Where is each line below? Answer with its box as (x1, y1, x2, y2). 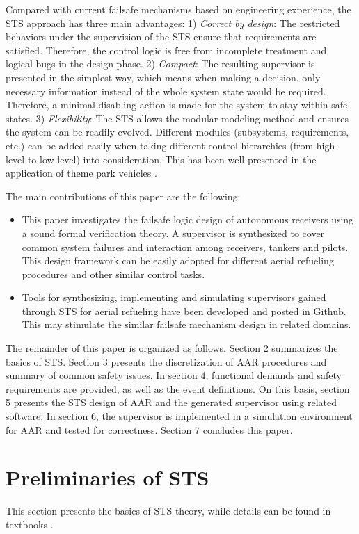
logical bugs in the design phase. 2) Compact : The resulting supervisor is (6, 56, 315, 71)
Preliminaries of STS (6, 463, 209, 492)
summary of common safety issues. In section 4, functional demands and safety (6, 368, 342, 382)
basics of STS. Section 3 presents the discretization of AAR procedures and (6, 354, 327, 369)
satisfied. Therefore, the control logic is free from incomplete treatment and (6, 42, 327, 57)
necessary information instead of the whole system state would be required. (6, 83, 326, 98)
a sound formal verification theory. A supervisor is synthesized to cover (22, 225, 325, 240)
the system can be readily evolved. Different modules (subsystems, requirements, (6, 124, 349, 139)
